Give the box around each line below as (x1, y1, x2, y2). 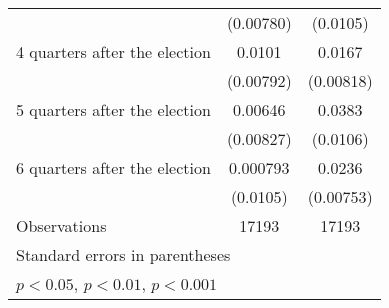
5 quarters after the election (16, 98, 211, 121)
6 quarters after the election (16, 156, 211, 179)
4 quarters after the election (16, 40, 211, 63)
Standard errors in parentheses (16, 243, 231, 266)
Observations (16, 214, 107, 237)
